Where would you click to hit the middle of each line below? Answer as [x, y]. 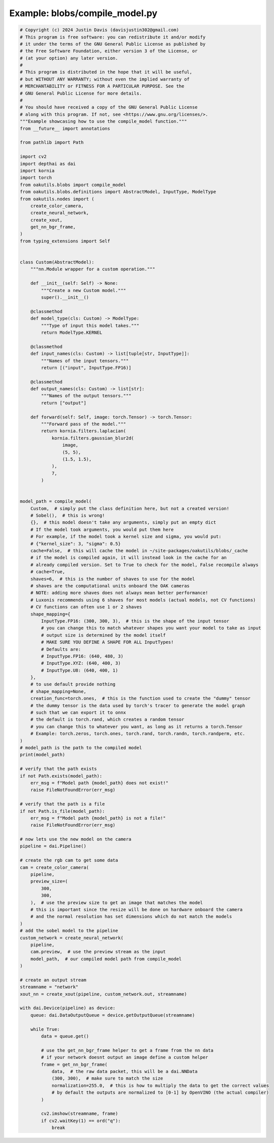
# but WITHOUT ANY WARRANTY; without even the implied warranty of [105, 79]
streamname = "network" [49, 987]
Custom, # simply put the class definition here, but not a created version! [130, 508]
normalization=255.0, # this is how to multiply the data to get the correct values [160, 1085]
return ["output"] [64, 403]
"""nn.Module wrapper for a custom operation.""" [93, 269]
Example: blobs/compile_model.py [83, 13]
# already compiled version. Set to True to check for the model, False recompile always [145, 565]
